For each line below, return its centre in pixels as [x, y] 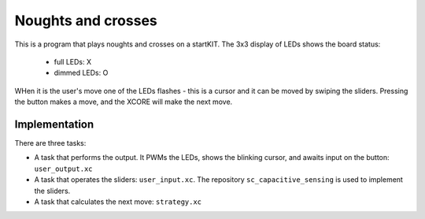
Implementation [54, 124]
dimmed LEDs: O [81, 73]
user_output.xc [64, 169]
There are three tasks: [50, 143]
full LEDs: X [73, 61]
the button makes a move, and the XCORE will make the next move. [124, 102]
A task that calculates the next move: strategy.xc [118, 202]
